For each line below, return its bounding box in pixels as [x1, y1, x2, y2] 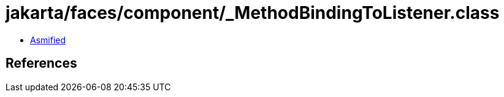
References [6, 56, 77, 71]
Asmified [30, 34, 66, 45]
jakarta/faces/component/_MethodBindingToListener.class [6, 2, 500, 23]
